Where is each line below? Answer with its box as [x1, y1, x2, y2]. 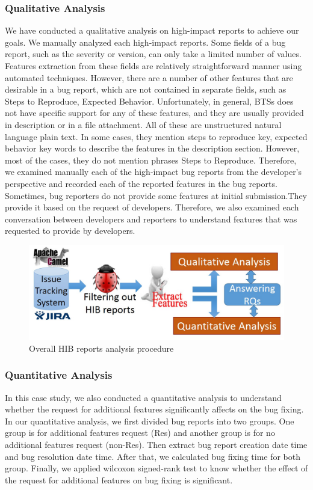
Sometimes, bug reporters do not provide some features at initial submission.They [5, 189, 308, 201]
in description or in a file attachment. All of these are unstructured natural [5, 118, 282, 130]
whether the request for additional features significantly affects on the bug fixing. [5, 403, 304, 415]
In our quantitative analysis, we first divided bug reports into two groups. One [5, 414, 294, 427]
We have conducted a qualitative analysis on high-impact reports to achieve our [5, 24, 299, 37]
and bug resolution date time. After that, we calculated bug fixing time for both [5, 450, 301, 462]
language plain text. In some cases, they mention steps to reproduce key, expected [5, 130, 308, 142]
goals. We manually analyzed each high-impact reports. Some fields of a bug [5, 35, 286, 48]
